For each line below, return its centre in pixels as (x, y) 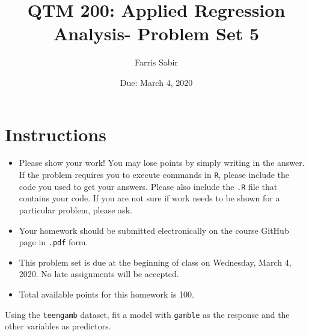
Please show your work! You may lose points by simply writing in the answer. (162, 163)
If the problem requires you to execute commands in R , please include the (154, 175)
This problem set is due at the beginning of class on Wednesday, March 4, (155, 262)
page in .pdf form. (54, 242)
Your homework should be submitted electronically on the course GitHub (154, 230)
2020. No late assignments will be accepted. (99, 274)
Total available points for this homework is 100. (106, 294)
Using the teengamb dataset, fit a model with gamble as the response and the (147, 314)
